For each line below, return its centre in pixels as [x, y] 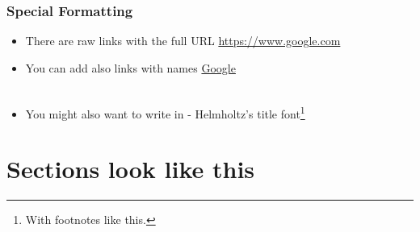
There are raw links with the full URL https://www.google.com [183, 41]
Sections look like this [131, 169]
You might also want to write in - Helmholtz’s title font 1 [165, 112]
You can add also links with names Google [130, 67]
